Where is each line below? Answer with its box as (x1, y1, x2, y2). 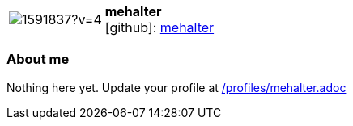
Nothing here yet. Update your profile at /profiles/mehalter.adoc (6, 80, 347, 94)
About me (6, 51, 70, 68)
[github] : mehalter (104, 19, 215, 36)
